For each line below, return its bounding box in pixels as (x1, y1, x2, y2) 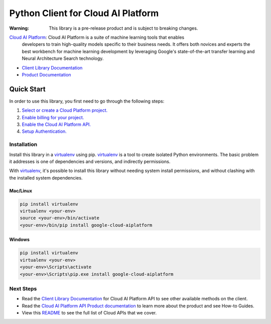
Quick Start (9, 85, 46, 93)
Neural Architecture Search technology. (22, 55, 104, 61)
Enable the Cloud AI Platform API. (22, 121, 91, 127)
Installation (9, 141, 38, 148)
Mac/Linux (9, 188, 33, 194)
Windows (9, 236, 30, 242)
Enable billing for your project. (22, 114, 84, 120)
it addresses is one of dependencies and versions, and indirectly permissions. (9, 158, 171, 165)
